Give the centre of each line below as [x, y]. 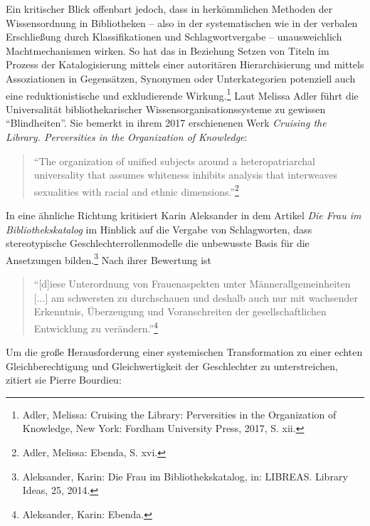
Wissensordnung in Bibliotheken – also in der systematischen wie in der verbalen [182, 22]
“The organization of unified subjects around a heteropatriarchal [174, 161]
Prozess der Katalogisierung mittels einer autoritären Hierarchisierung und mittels [185, 64]
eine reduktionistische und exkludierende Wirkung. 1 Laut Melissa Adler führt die [182, 94]
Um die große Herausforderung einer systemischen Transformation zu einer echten [184, 352]
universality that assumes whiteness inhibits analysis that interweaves [186, 175]
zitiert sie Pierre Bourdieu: [64, 380]
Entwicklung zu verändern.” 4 [96, 327]
